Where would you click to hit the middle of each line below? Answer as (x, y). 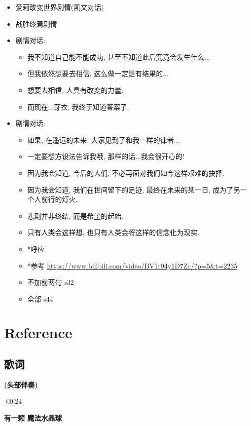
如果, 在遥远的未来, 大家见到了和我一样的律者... (104, 139)
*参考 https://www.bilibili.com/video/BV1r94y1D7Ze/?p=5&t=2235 (132, 265)
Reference (38, 332)
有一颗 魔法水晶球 (33, 418)
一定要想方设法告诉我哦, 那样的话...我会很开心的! (106, 156)
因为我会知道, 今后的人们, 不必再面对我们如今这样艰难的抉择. (126, 173)
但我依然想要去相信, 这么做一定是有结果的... (98, 73)
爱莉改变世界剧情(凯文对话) (60, 7)
